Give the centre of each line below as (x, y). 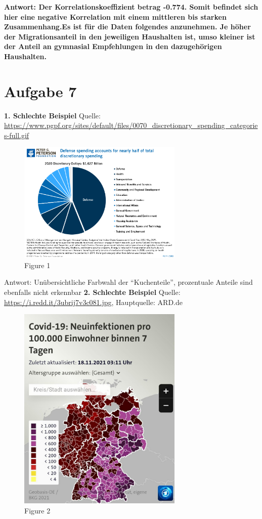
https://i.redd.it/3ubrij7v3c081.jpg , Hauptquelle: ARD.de (93, 302)
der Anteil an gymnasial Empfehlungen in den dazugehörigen (113, 46)
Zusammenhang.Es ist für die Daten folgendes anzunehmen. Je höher (127, 27)
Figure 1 (37, 265)
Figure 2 (37, 511)
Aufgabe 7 (40, 91)
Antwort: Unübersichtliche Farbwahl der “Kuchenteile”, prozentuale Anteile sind (128, 282)
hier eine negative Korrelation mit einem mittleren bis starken (115, 16)
